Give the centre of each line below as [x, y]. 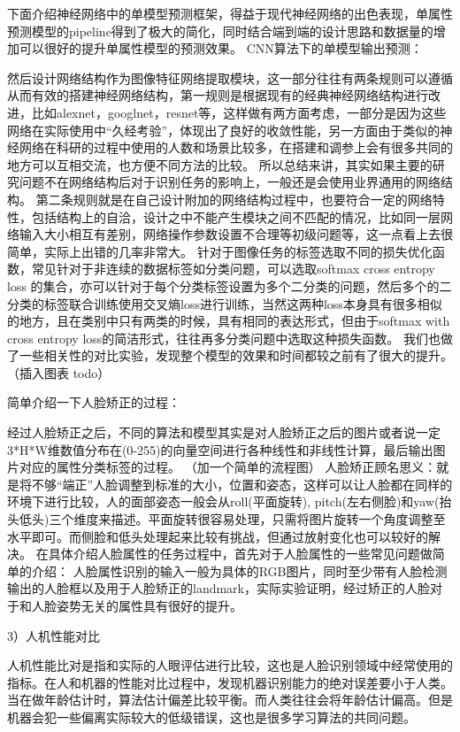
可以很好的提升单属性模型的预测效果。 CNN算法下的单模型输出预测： [221, 48]
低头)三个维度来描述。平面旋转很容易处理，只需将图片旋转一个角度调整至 [232, 519]
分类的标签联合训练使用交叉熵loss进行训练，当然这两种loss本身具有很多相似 [225, 303]
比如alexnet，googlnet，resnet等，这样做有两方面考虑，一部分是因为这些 [239, 112]
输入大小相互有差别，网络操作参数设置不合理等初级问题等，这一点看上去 [230, 234]
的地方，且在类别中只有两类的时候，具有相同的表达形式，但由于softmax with [229, 321]
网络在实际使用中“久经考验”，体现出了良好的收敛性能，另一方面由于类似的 [224, 130]
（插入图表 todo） [59, 372]
